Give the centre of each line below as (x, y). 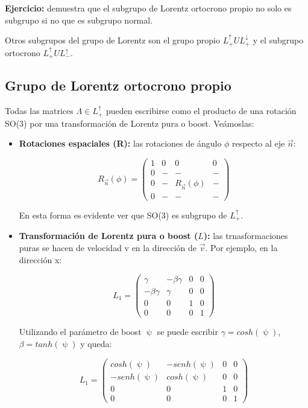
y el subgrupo (278, 40)
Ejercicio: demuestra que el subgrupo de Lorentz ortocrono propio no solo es (148, 8)
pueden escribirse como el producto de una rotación (201, 111)
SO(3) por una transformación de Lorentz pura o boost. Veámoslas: (130, 123)
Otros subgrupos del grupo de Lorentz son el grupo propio (112, 40)
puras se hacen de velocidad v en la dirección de (108, 247)
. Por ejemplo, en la (241, 247)
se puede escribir (187, 332)
